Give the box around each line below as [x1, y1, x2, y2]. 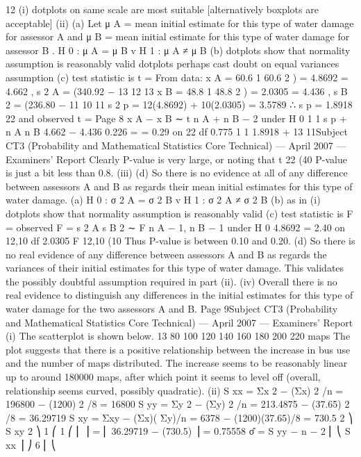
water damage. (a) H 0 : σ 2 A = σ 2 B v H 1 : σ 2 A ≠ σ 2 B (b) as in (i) [6, 192, 321, 207]
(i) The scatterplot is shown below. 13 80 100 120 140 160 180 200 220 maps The [6, 329, 351, 343]
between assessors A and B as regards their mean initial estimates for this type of [6, 178, 353, 193]
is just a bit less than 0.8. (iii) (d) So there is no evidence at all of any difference [6, 165, 348, 180]
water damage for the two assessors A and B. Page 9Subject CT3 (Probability [6, 301, 338, 316]
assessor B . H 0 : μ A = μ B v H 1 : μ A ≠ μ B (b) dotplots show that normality [6, 42, 351, 57]
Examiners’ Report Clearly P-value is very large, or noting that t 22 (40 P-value [6, 151, 347, 166]
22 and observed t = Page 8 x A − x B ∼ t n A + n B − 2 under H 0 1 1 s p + [6, 110, 347, 125]
